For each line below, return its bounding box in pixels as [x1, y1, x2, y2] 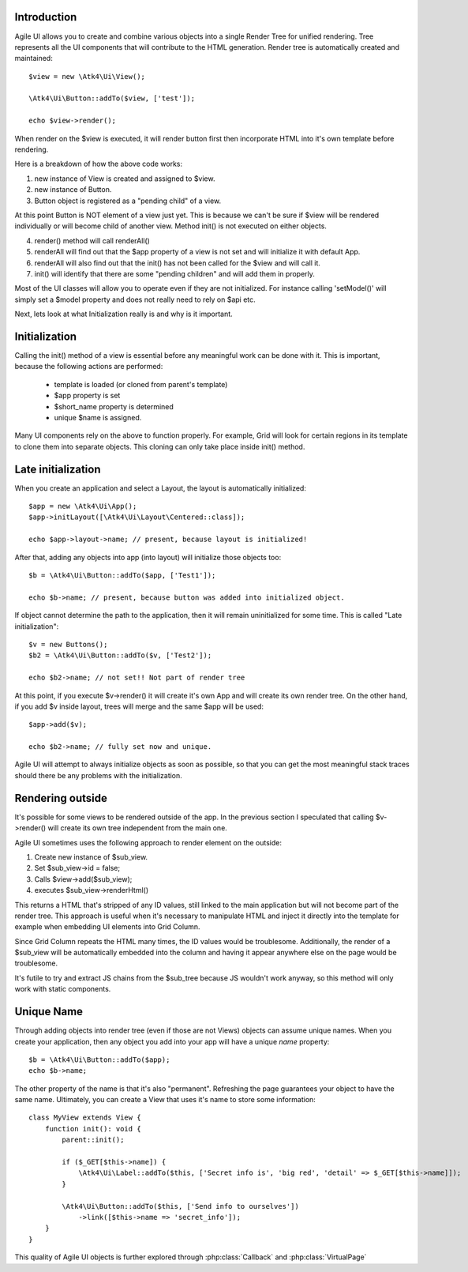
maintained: [14, 54, 53, 63]
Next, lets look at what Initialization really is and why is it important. [14, 309, 233, 319]
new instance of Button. [34, 185, 112, 194]
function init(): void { [44, 1124, 141, 1133]
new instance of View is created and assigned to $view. [34, 174, 215, 183]
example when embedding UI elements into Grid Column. [14, 922, 200, 931]
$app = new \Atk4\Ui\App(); [28, 502, 137, 511]
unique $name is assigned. [54, 412, 142, 422]
